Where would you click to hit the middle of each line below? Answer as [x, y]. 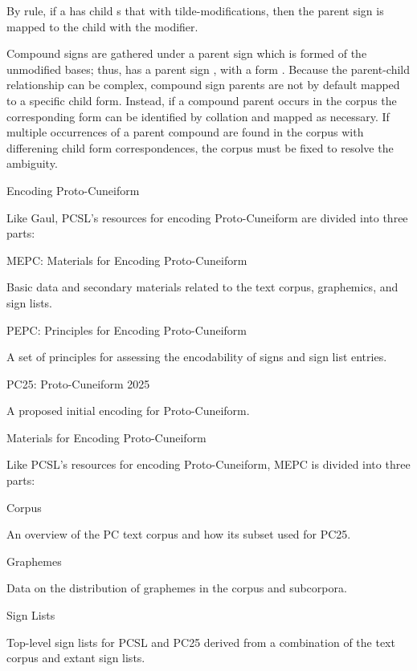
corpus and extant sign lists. [76, 658]
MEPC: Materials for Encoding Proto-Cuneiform [127, 260]
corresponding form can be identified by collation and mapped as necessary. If [198, 116]
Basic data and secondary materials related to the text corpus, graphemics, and [202, 287]
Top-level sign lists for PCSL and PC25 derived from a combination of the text [201, 642]
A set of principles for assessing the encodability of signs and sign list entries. [197, 357]
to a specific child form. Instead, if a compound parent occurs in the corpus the [202, 100]
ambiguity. [32, 163]
